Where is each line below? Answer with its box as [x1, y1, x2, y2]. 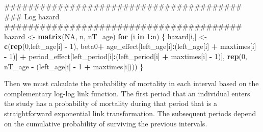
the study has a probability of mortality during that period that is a [4, 98, 218, 109]
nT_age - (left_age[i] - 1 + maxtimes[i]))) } [4, 61, 144, 71]
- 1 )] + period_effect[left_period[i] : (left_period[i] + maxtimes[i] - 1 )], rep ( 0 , [4, 50, 247, 61]
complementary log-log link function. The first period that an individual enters [4, 88, 250, 98]
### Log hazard [4, 11, 60, 21]
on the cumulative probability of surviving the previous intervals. [4, 118, 207, 128]
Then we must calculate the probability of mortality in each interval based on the [4, 78, 259, 89]
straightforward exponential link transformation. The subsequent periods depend [4, 108, 256, 118]
